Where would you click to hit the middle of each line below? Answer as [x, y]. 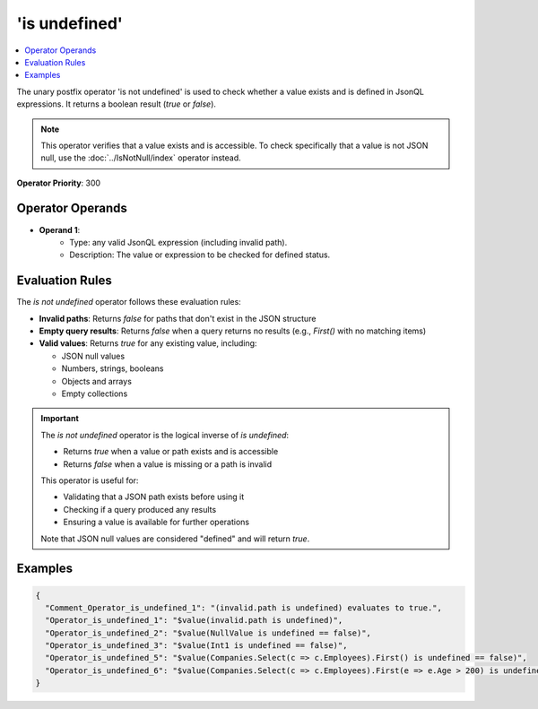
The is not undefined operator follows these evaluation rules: [129, 302]
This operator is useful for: [90, 480]
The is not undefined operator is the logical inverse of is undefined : [165, 435]
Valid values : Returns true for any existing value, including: [148, 343]
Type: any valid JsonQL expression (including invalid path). [178, 242]
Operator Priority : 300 [59, 183]
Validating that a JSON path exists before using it [154, 497]
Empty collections [95, 393]
